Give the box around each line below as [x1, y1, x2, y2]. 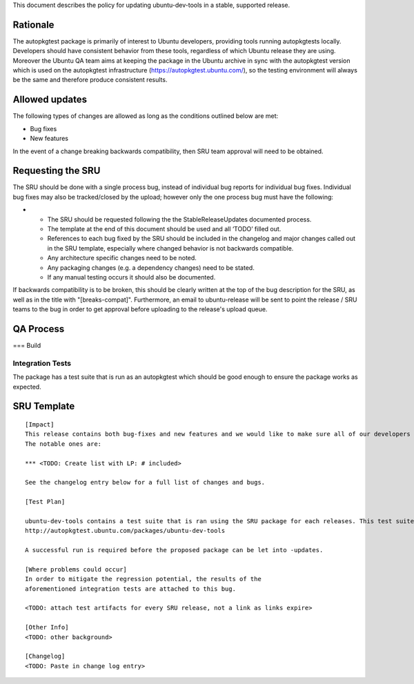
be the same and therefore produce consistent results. [12, 76, 168, 84]
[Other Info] [25, 623, 69, 632]
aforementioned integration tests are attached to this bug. [25, 585, 236, 593]
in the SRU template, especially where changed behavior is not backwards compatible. [47, 244, 294, 252]
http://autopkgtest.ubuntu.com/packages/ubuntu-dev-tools [25, 527, 226, 535]
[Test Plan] [25, 498, 66, 506]
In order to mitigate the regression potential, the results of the [25, 575, 262, 583]
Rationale [12, 19, 55, 30]
